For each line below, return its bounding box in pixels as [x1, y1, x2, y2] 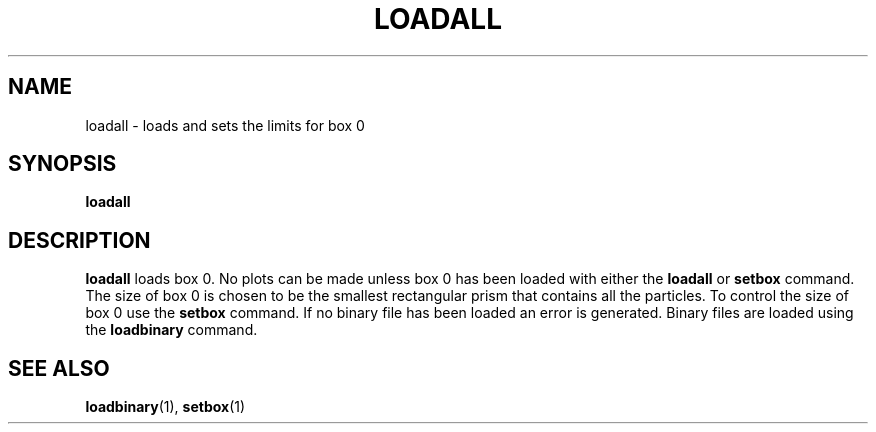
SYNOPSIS [8, 151, 117, 177]
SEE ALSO [8, 355, 110, 381]
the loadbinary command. [85, 321, 258, 339]
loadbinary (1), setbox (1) [85, 398, 246, 416]
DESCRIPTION [8, 227, 151, 253]
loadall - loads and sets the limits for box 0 [85, 116, 365, 134]
